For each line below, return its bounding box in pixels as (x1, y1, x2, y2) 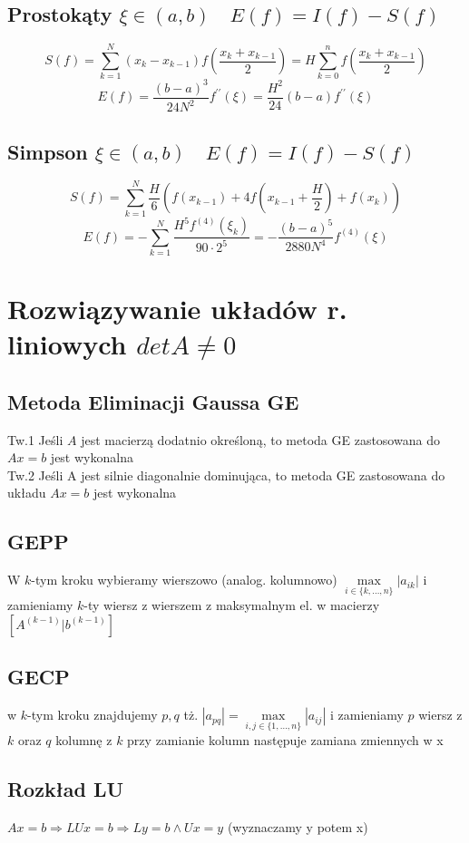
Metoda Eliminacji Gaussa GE (7, 387, 299, 415)
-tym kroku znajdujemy (27, 705, 158, 724)
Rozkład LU (7, 775, 124, 803)
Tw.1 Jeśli (7, 430, 64, 449)
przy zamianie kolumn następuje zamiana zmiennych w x (127, 731, 444, 750)
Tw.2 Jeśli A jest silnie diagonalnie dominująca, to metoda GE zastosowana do (7, 465, 445, 484)
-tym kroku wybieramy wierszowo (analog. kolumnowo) (31, 570, 337, 589)
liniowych (7, 325, 127, 363)
